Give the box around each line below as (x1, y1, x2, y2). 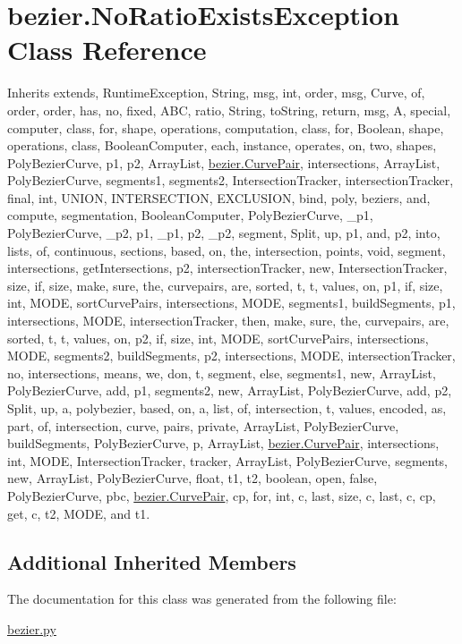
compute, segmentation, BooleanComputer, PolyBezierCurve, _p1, (7, 206, 373, 225)
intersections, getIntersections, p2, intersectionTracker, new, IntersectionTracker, (7, 258, 448, 277)
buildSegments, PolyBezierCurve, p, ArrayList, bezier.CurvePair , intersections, (7, 434, 440, 453)
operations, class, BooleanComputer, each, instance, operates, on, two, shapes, (7, 136, 437, 155)
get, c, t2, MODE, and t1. (7, 504, 150, 522)
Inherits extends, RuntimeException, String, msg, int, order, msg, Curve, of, (7, 83, 425, 102)
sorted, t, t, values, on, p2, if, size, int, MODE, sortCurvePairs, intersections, (7, 328, 429, 347)
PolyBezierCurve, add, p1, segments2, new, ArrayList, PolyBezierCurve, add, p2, (7, 381, 452, 400)
